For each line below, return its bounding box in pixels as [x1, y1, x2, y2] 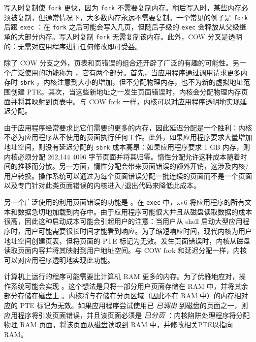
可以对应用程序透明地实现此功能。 [4, 254, 114, 265]
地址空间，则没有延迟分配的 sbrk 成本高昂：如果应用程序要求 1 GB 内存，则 [4, 142, 250, 152]
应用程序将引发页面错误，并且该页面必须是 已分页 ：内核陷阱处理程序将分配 [4, 310, 250, 320]
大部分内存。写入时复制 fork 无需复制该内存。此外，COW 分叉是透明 [17, 31, 242, 41]
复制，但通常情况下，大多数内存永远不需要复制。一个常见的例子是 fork [17, 12, 248, 22]
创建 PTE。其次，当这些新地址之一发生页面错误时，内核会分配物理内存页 [10, 87, 248, 97]
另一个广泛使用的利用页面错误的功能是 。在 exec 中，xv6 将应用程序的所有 [4, 197, 245, 207]
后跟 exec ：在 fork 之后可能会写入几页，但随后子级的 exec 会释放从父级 [4, 22, 239, 32]
